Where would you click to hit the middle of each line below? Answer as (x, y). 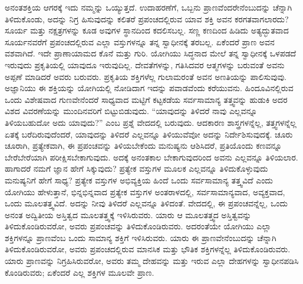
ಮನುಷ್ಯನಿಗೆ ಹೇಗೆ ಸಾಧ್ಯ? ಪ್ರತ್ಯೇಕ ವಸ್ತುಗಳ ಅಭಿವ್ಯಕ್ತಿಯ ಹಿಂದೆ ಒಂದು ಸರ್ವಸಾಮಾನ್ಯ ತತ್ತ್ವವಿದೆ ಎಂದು (139, 180)
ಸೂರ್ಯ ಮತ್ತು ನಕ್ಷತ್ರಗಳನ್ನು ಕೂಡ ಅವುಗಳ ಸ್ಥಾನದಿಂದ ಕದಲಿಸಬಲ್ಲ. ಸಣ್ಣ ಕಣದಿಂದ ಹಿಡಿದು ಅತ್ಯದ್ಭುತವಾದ (147, 30)
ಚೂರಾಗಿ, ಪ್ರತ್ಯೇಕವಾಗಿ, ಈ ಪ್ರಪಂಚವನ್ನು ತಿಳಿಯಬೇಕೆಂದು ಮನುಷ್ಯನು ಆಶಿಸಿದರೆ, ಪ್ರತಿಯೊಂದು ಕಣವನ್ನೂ (143, 146)
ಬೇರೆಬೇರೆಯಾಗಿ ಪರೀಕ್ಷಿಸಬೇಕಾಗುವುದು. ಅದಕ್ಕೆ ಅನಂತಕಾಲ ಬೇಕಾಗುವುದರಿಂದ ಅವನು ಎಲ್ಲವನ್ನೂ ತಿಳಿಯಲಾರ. (151, 157)
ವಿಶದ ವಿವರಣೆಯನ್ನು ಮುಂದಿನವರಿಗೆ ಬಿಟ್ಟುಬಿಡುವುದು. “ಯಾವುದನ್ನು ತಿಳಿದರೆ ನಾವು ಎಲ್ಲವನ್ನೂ (131, 111)
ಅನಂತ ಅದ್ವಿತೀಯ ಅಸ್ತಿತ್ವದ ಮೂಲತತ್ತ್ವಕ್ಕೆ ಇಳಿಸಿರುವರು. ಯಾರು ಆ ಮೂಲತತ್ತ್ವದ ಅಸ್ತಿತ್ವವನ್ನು (128, 214)
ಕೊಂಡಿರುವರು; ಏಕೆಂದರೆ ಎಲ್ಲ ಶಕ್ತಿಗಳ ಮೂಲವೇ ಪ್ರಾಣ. (80, 272)
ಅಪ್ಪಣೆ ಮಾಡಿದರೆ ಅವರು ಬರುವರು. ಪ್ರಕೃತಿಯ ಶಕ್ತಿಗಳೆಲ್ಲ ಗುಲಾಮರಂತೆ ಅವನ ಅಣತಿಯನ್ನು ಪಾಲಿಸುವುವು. (146, 76)
